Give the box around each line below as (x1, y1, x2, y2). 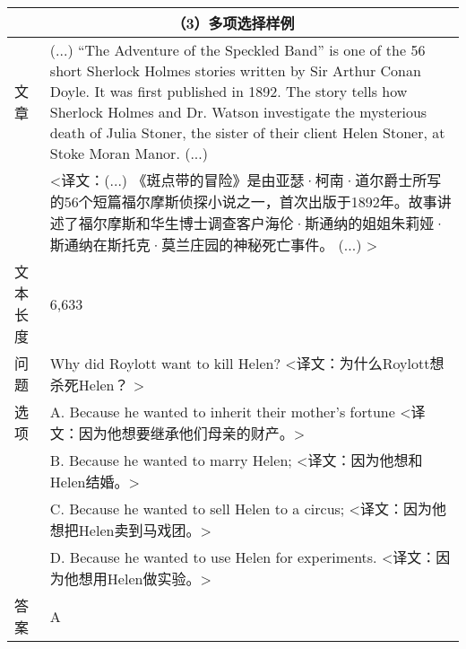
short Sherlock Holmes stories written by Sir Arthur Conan (49, 60, 421, 81)
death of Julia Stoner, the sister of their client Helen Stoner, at (49, 122, 445, 143)
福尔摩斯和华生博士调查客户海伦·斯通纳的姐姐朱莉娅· (78, 213, 445, 233)
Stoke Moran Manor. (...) (49, 143, 208, 163)
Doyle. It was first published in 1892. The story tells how (49, 81, 408, 101)
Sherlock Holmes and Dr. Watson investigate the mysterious (49, 101, 427, 122)
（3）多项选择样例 (171, 13, 295, 33)
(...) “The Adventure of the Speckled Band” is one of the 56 (49, 39, 426, 60)
